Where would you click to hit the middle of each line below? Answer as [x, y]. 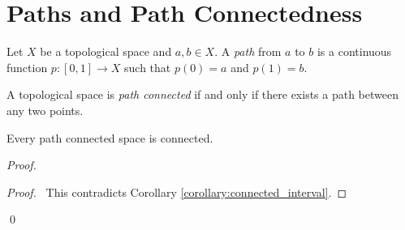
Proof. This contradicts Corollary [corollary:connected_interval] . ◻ [177, 192]
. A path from [248, 51]
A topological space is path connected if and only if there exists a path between [202, 94]
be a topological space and [106, 51]
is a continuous [354, 51]
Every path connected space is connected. [110, 137]
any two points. [45, 110]
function [27, 67]
